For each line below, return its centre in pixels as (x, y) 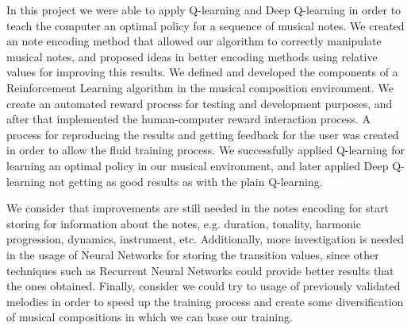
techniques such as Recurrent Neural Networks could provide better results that (200, 270)
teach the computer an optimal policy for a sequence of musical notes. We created (205, 25)
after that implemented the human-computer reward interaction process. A (188, 119)
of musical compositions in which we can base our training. (150, 317)
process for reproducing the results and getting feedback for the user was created (203, 134)
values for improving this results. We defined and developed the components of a (202, 72)
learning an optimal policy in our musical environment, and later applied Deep (198, 165)
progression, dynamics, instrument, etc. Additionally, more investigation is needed (205, 239)
